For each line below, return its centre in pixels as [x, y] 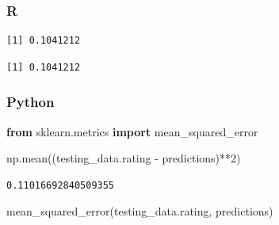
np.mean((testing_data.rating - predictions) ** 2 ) [124, 158]
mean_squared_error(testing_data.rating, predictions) [140, 211]
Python [31, 102]
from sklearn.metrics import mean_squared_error [132, 131]
